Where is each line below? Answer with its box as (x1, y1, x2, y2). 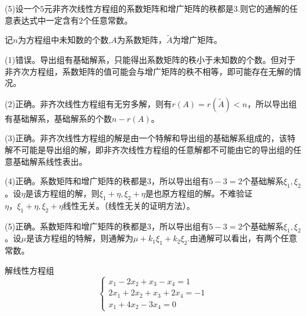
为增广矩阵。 (172, 34, 222, 46)
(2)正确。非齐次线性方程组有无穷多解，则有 (5, 97, 172, 109)
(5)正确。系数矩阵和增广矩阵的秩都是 (5, 219, 147, 232)
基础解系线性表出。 (12, 155, 87, 167)
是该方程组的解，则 (25, 187, 99, 199)
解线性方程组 (5, 264, 54, 276)
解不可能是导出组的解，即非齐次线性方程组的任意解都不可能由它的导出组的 (5, 143, 293, 155)
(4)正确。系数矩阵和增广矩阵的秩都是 (5, 175, 147, 187)
